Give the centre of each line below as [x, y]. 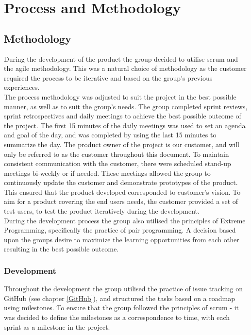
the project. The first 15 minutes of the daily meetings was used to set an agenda [125, 125]
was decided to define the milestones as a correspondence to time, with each [117, 317]
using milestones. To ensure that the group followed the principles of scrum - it [121, 308]
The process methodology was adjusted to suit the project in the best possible [120, 96]
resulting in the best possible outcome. [61, 249]
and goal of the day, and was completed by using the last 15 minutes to [110, 135]
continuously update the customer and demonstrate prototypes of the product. [121, 182]
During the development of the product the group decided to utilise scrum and [121, 59]
